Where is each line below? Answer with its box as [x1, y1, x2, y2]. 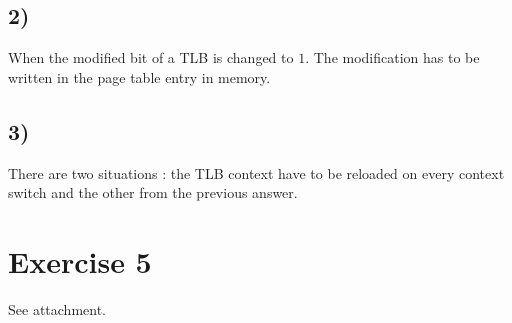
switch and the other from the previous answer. [8, 182, 298, 203]
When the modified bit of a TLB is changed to [8, 47, 294, 68]
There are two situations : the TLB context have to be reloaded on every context [8, 162, 505, 183]
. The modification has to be [305, 47, 480, 68]
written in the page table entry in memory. [8, 66, 271, 87]
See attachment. [8, 298, 106, 319]
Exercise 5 [8, 240, 152, 281]
